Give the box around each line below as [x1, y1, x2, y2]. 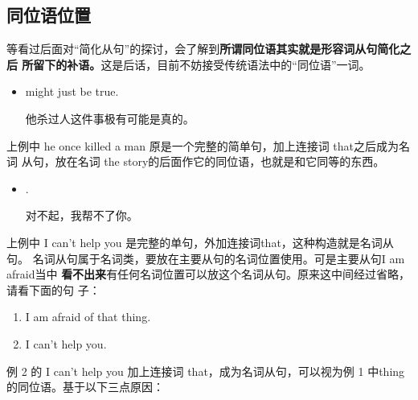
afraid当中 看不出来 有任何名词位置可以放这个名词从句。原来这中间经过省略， [6, 266, 411, 282]
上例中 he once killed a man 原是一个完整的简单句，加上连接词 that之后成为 [6, 137, 400, 154]
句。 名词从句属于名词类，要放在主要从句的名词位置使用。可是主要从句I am [6, 249, 405, 266]
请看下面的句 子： [6, 281, 100, 298]
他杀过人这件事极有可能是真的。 [25, 109, 195, 126]
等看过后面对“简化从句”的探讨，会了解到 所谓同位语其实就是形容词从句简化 [6, 40, 400, 57]
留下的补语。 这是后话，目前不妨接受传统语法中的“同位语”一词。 [33, 56, 371, 72]
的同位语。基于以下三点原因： [6, 378, 164, 395]
